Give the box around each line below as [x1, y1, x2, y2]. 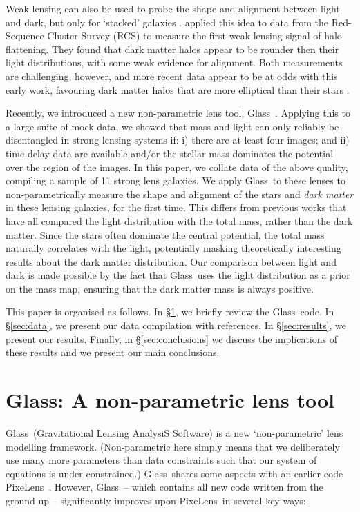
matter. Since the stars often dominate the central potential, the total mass [6, 227, 325, 242]
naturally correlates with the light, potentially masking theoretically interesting [6, 241, 341, 255]
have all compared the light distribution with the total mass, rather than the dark [6, 213, 353, 228]
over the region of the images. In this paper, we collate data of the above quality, [6, 159, 348, 174]
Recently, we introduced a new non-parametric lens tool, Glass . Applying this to [6, 106, 350, 120]
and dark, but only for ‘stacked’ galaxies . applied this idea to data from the [6, 14, 329, 29]
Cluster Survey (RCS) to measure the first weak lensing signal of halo [47, 28, 342, 43]
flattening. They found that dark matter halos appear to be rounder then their [6, 41, 339, 56]
